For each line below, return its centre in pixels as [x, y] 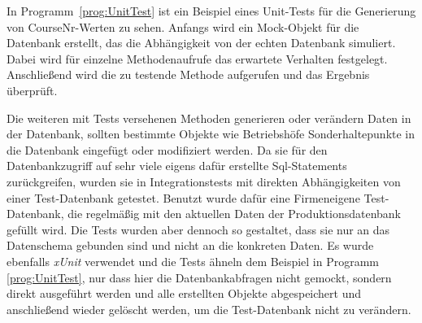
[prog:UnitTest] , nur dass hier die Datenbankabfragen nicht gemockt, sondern [199, 277]
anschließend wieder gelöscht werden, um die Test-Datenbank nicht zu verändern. [209, 309]
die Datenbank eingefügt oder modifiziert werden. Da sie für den [167, 149]
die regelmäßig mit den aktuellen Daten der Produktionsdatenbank [234, 214]
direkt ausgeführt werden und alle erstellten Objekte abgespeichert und [184, 293]
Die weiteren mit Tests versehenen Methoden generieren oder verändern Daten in [209, 118]
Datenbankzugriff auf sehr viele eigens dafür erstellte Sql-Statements [177, 166]
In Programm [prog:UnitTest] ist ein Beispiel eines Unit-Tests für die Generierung [211, 11]
